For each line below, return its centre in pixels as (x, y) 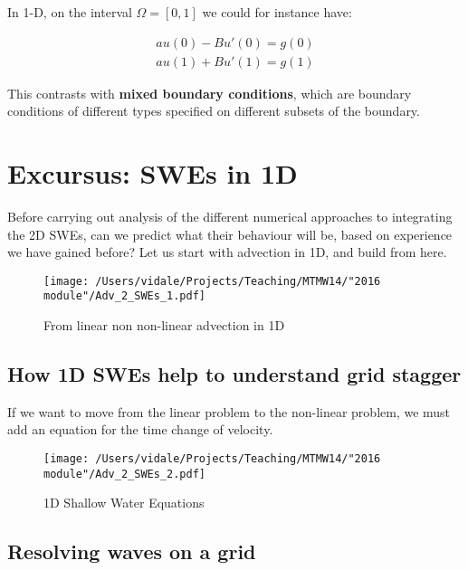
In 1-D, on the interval (70, 12)
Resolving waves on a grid (132, 551)
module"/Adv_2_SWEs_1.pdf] (124, 296)
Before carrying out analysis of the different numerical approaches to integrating (230, 216)
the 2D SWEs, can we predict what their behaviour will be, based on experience (230, 234)
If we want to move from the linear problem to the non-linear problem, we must (229, 411)
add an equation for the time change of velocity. (140, 429)
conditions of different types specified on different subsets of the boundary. (214, 111)
